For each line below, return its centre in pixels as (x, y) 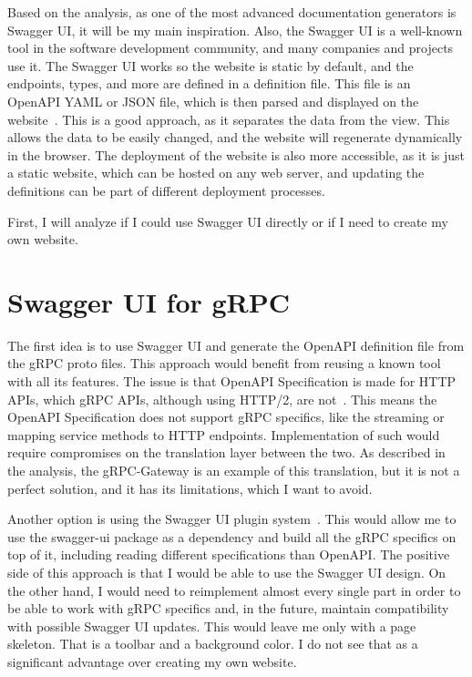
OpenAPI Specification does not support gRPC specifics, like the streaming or (226, 417)
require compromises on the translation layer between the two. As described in (226, 452)
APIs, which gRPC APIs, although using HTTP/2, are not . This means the (222, 399)
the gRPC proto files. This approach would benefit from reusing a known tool (224, 363)
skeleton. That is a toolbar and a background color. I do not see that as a (213, 644)
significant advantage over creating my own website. (152, 661)
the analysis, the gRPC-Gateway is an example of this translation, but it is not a (234, 470)
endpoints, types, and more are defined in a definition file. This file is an (209, 83)
